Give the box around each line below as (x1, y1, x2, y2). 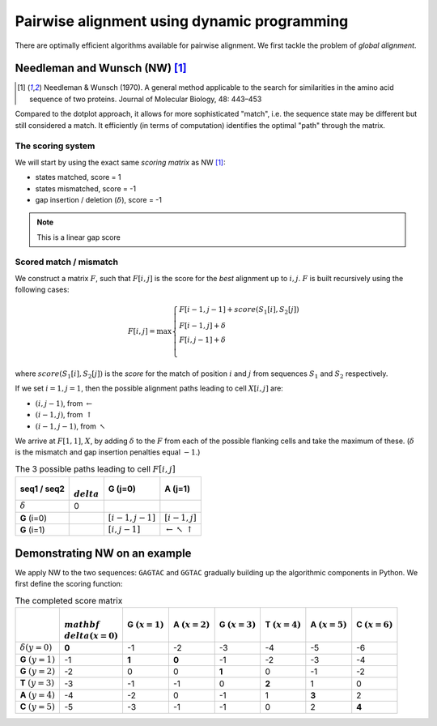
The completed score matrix (15, 595, 123, 606)
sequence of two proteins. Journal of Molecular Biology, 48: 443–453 (29, 94, 262, 104)
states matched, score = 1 (35, 173, 121, 182)
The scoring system (15, 140, 95, 152)
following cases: (15, 284, 70, 295)
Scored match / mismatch (15, 256, 119, 267)
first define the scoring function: (15, 579, 123, 589)
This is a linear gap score (36, 232, 121, 242)
